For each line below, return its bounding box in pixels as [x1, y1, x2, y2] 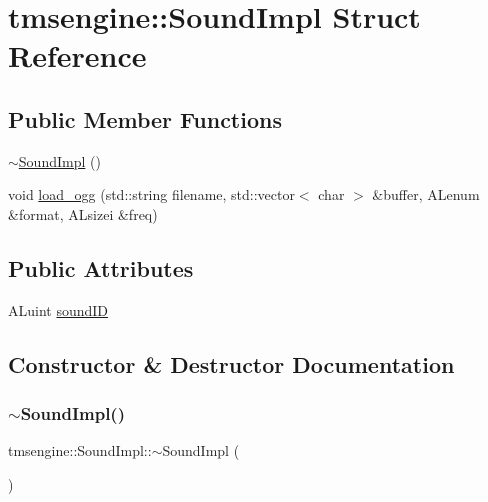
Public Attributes [8, 252, 194, 283]
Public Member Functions [8, 103, 282, 134]
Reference [8, 35, 147, 76]
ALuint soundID [8, 299, 109, 320]
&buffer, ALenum [372, 184, 480, 205]
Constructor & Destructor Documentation [8, 348, 455, 379]
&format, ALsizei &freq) [8, 203, 158, 224]
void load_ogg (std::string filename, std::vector [8, 184, 295, 205]
